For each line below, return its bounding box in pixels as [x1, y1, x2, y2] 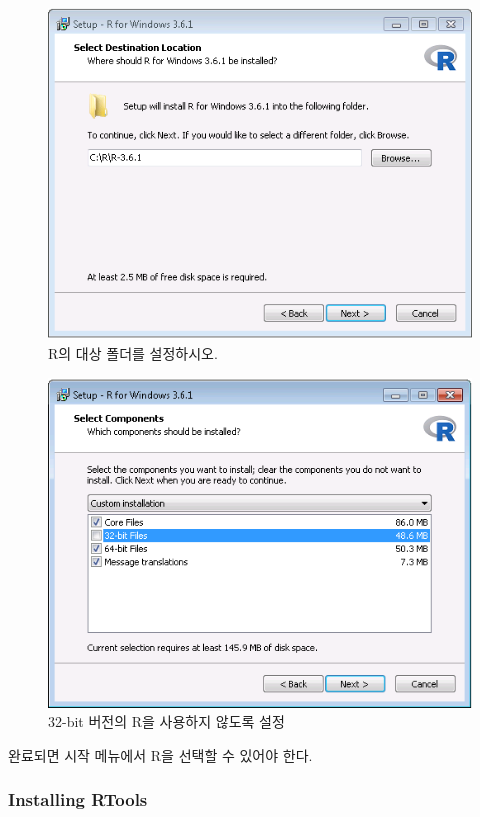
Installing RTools [8, 787, 148, 812]
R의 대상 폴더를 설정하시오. [48, 343, 218, 364]
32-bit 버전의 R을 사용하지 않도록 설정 [48, 711, 285, 732]
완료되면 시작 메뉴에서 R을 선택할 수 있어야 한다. [8, 744, 313, 765]
